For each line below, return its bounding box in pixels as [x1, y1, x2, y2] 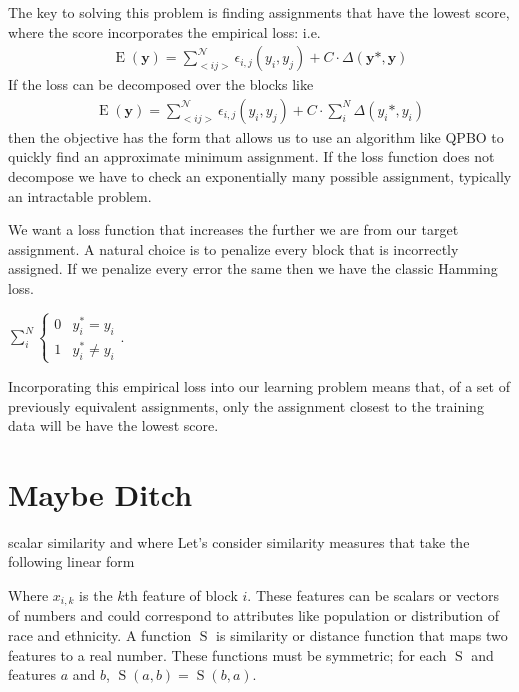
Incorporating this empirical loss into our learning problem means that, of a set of [8, 375, 510, 396]
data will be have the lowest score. [8, 415, 219, 436]
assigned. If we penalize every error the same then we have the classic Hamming [8, 258, 498, 279]
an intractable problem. [8, 185, 152, 206]
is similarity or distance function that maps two [216, 625, 508, 646]
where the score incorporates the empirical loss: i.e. [8, 21, 321, 42]
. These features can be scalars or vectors [247, 585, 500, 605]
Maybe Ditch [8, 473, 193, 514]
